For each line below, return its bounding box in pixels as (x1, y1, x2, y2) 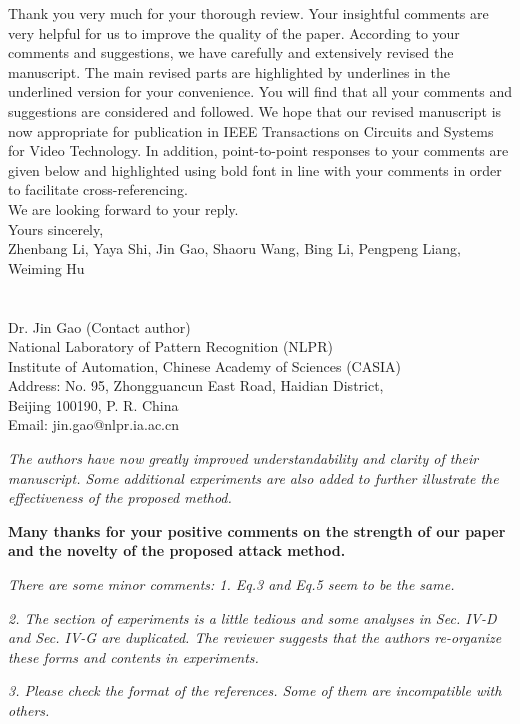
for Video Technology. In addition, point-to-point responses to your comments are (8, 140, 509, 161)
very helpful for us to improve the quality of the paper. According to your (8, 22, 460, 43)
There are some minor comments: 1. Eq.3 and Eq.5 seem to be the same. (8, 574, 455, 595)
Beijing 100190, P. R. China (8, 394, 179, 415)
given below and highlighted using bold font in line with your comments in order (8, 159, 502, 180)
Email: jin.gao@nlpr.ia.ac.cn (8, 414, 180, 435)
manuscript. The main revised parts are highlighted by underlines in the (8, 61, 450, 82)
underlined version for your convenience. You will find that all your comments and (8, 81, 512, 102)
